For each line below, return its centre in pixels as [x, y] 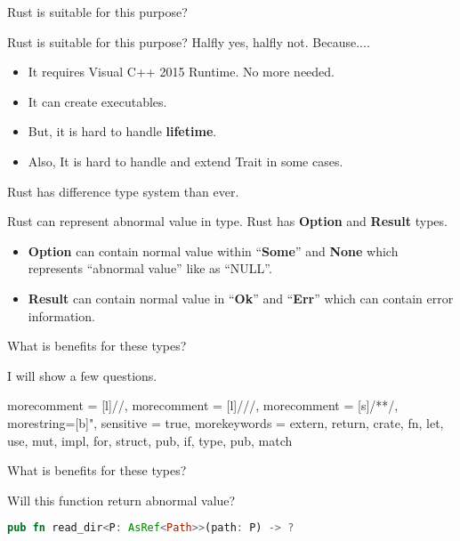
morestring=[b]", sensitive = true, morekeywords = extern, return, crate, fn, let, [226, 422]
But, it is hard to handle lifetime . [122, 131]
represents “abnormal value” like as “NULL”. [150, 268]
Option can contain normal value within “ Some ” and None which [213, 250]
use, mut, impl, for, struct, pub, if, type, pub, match [150, 440]
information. [61, 315]
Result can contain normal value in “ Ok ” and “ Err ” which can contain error [241, 298]
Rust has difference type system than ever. [123, 191]
